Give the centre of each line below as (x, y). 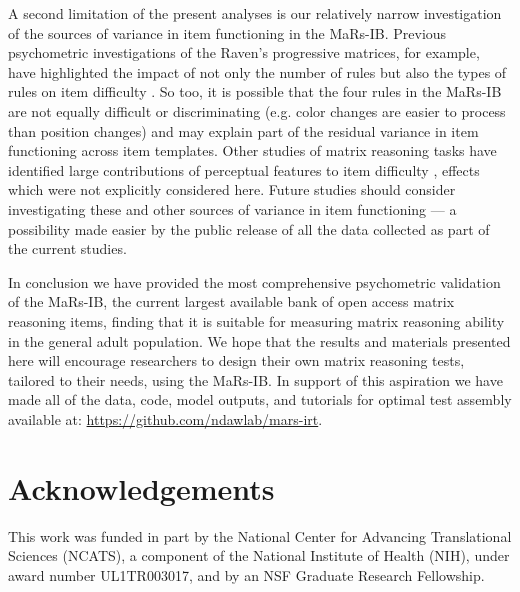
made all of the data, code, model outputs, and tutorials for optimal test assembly (260, 399)
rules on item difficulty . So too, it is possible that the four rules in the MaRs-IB (255, 91)
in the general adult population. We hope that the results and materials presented (259, 340)
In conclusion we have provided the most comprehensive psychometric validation (254, 281)
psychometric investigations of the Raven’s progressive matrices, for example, (244, 52)
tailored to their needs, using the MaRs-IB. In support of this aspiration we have (255, 379)
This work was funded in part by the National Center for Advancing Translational (260, 535)
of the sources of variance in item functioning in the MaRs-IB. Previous (227, 32)
